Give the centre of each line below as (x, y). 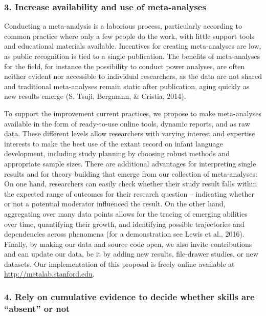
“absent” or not (37, 308)
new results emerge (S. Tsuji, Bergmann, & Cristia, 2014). (95, 96)
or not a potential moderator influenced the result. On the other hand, (115, 204)
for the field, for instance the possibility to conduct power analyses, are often (125, 66)
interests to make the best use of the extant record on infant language (114, 143)
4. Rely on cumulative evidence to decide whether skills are (129, 296)
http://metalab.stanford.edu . (49, 274)
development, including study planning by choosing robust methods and (117, 153)
